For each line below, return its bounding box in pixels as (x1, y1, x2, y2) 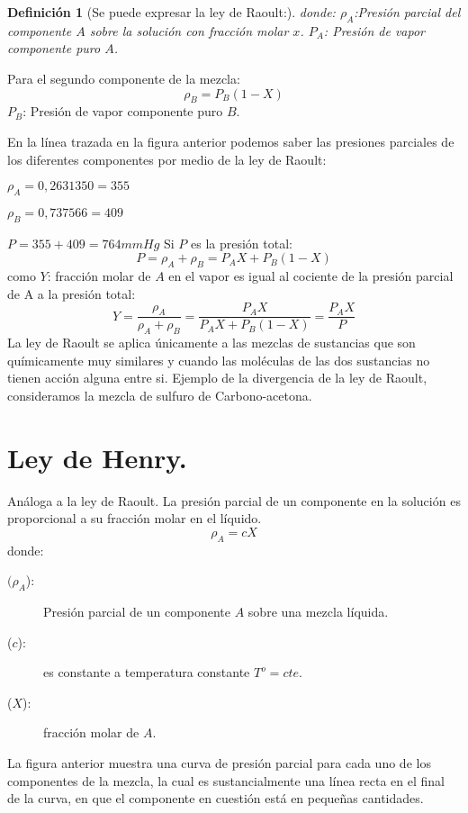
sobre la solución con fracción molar (89, 21, 289, 40)
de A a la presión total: (7, 284, 136, 303)
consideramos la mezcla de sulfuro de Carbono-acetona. (7, 385, 312, 404)
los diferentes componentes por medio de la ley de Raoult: (7, 149, 327, 168)
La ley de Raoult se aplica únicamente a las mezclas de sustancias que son (7, 333, 416, 352)
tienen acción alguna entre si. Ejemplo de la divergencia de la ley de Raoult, (7, 368, 427, 387)
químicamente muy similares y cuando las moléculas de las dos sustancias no (7, 350, 430, 369)
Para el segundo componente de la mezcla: (7, 68, 240, 87)
